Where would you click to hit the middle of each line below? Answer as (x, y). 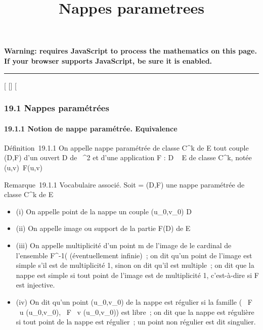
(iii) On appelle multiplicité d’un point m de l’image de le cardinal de (124, 245)
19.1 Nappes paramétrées (57, 108)
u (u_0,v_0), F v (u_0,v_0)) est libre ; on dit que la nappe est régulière (137, 312)
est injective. (35, 285)
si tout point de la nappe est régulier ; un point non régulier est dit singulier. (136, 322)
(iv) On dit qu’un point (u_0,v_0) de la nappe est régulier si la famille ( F (134, 301)
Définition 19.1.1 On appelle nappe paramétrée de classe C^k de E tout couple (126, 147)
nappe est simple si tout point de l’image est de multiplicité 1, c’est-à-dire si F (137, 275)
